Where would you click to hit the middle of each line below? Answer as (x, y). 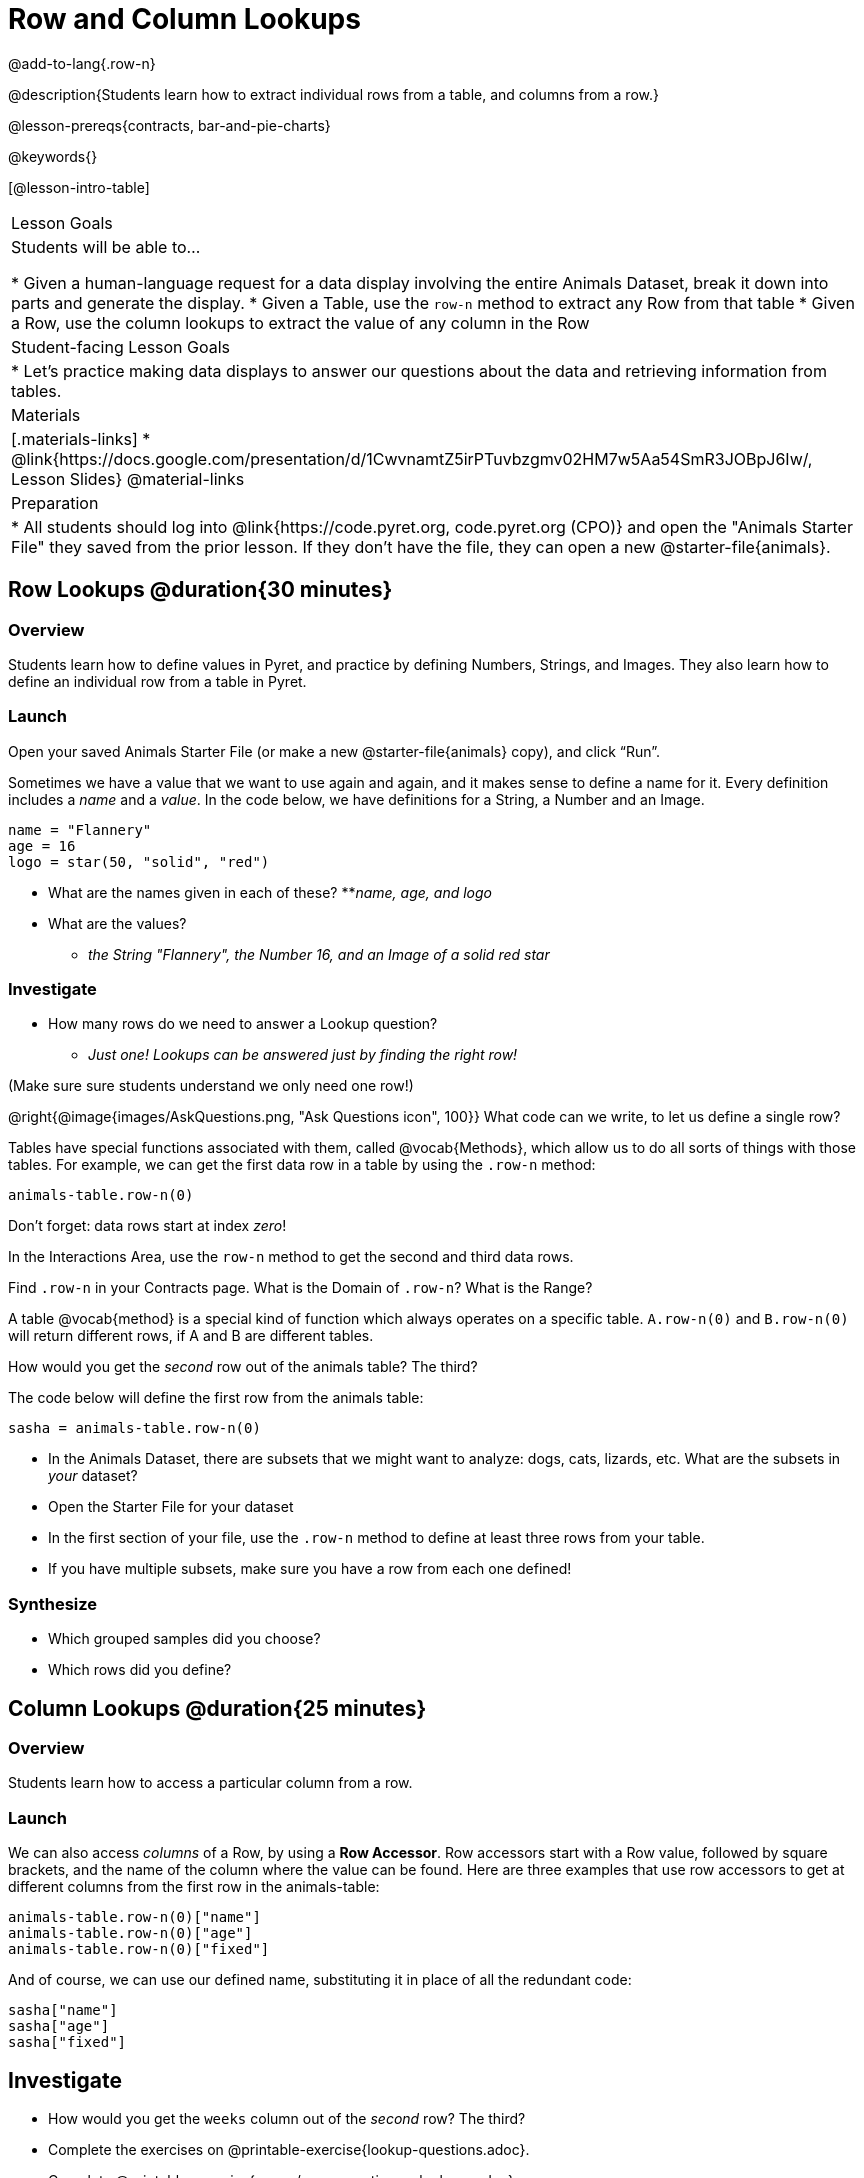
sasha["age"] (59, 2026)
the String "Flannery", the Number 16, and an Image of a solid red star (319, 954)
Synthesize (53, 1603)
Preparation (55, 502)
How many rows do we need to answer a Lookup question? (243, 1024)
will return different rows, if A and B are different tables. (191, 1336)
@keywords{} (53, 156)
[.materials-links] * (81, 438)
